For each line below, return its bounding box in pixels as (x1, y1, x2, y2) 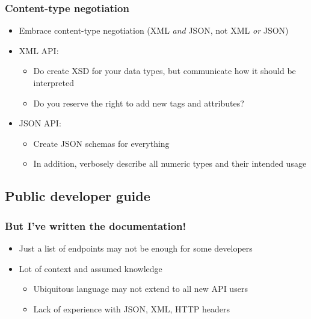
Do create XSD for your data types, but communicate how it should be (33, 64, 296, 77)
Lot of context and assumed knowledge (19, 262, 162, 274)
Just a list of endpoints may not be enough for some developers (19, 241, 253, 254)
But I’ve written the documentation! (5, 218, 186, 233)
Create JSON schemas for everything (33, 137, 170, 149)
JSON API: (19, 117, 61, 129)
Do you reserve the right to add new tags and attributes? (33, 96, 244, 109)
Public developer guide (5, 187, 150, 205)
